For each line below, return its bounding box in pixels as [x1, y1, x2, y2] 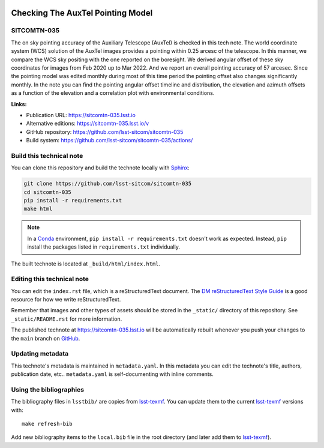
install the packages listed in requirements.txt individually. [27, 243, 180, 250]
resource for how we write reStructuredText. [11, 296, 121, 303]
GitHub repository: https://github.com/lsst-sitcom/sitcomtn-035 [26, 128, 184, 135]
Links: [11, 100, 27, 107]
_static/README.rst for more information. [11, 315, 122, 322]
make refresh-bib [22, 420, 73, 428]
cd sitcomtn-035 [23, 189, 72, 195]
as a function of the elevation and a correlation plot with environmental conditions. [11, 89, 215, 97]
